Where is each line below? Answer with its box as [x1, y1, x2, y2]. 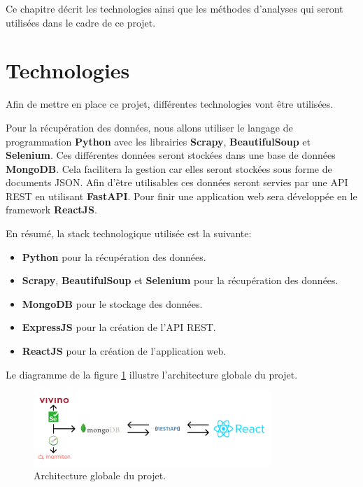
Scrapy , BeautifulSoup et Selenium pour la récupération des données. [22, 273, 339, 288]
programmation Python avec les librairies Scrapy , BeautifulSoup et [6, 134, 311, 148]
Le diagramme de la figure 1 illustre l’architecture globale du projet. [6, 367, 298, 381]
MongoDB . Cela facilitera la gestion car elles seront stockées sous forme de [6, 161, 332, 176]
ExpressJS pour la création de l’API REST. [22, 320, 216, 334]
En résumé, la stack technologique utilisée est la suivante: [6, 226, 252, 241]
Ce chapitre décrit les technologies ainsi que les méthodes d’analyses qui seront [6, 1, 343, 15]
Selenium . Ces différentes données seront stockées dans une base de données [6, 148, 336, 162]
